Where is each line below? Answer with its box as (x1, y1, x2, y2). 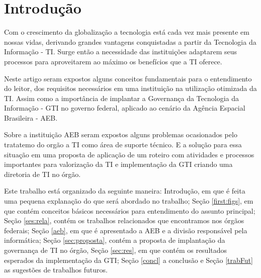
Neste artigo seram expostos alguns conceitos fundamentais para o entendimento (4, 73, 252, 83)
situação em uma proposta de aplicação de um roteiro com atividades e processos (4, 149, 254, 159)
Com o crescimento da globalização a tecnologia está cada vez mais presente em (4, 27, 249, 37)
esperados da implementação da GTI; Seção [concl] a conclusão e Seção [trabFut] (4, 254, 253, 265)
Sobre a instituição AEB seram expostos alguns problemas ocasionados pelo (4, 129, 237, 140)
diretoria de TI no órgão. (4, 168, 81, 179)
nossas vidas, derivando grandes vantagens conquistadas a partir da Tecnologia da (4, 36, 256, 47)
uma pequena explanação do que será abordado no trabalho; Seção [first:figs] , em (4, 196, 253, 206)
